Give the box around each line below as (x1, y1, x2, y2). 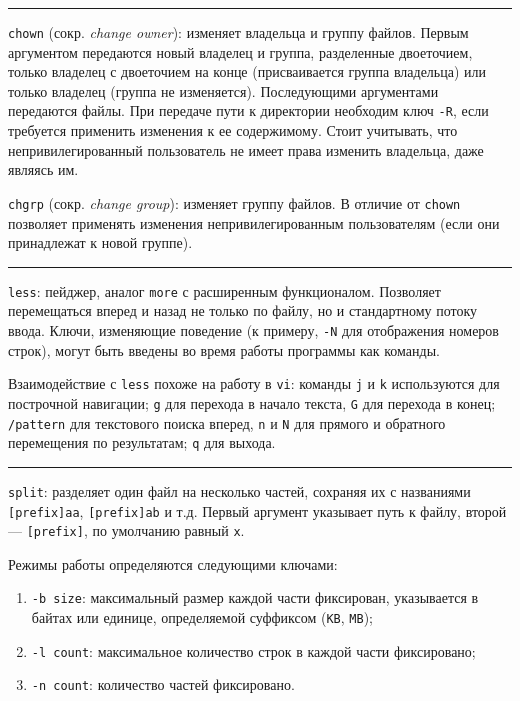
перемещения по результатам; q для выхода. (8, 432, 276, 453)
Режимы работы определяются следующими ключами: (8, 553, 338, 574)
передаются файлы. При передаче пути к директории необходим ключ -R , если (8, 100, 489, 121)
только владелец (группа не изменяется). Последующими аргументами (8, 80, 439, 101)
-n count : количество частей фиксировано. (31, 674, 295, 695)
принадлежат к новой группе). (8, 232, 193, 253)
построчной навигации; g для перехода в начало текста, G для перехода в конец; (8, 392, 496, 413)
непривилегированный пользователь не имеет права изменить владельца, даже (8, 139, 484, 160)
